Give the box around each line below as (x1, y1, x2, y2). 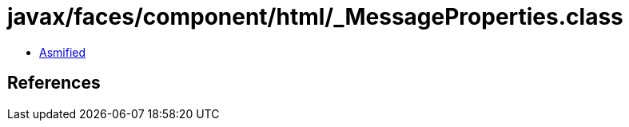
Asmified (39, 45, 86, 59)
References (7, 73, 101, 93)
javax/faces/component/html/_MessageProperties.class (7, 3, 623, 30)
